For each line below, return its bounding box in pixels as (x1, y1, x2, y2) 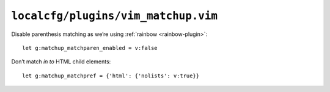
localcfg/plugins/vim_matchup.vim (11, 9, 218, 23)
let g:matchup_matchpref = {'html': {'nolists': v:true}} (22, 72, 200, 79)
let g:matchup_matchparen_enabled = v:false (22, 44, 158, 51)
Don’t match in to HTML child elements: (11, 58, 111, 65)
